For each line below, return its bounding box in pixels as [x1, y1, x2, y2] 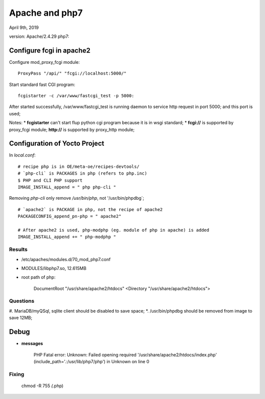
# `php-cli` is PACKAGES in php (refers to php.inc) [18, 171, 147, 176]
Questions [9, 297, 34, 304]
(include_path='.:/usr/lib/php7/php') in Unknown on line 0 [33, 358, 150, 364]
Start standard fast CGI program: [9, 81, 76, 87]
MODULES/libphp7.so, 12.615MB [21, 265, 87, 271]
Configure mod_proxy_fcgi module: [9, 59, 80, 65]
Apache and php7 [9, 7, 83, 18]
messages [21, 341, 43, 346]
